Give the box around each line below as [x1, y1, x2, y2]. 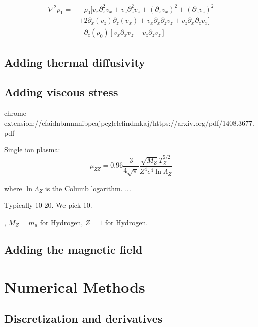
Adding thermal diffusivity [4, 54, 145, 70]
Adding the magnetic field [4, 241, 143, 257]
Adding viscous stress [4, 84, 118, 99]
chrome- [4, 107, 29, 118]
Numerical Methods [4, 276, 145, 297]
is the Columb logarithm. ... [45, 183, 131, 193]
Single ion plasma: [4, 144, 60, 155]
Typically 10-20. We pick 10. [4, 200, 92, 210]
